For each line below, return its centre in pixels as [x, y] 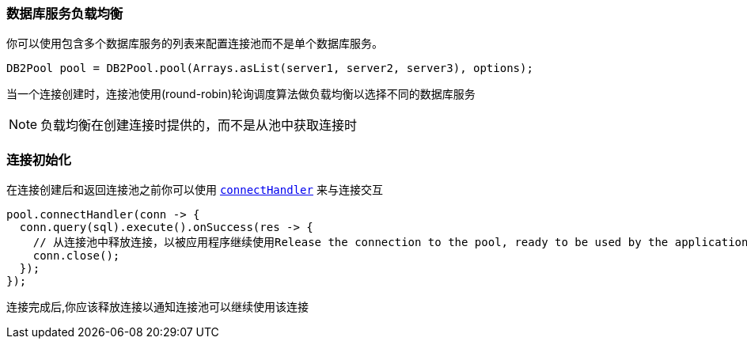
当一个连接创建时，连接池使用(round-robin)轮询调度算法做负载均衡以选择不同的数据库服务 [241, 94]
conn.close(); [76, 256]
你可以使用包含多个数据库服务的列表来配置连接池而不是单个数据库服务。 [195, 44]
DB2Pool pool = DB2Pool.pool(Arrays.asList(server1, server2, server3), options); [270, 68]
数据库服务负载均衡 [65, 13]
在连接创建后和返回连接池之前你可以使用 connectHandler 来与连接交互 [195, 190]
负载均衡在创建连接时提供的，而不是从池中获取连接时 [199, 125]
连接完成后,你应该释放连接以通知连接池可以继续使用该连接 [158, 307]
